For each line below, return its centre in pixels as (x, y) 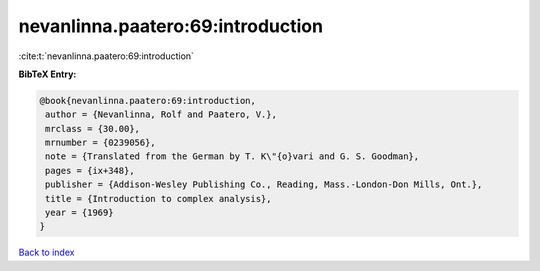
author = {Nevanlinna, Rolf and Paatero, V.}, (161, 114)
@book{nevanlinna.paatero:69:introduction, (148, 100)
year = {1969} (79, 213)
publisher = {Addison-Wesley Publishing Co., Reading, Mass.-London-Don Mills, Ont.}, (264, 184)
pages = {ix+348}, (90, 170)
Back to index (46, 252)
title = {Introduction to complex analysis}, (158, 198)
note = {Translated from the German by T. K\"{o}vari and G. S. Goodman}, (232, 156)
